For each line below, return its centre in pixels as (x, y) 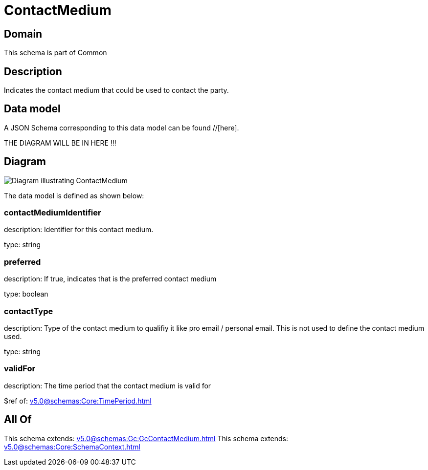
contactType (29, 311)
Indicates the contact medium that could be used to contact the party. (116, 90)
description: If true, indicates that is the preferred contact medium (110, 279)
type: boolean (26, 294)
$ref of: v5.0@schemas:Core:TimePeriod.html (78, 401)
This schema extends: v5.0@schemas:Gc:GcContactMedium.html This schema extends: (146, 438)
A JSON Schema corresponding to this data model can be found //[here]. (122, 128)
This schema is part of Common (56, 53)
